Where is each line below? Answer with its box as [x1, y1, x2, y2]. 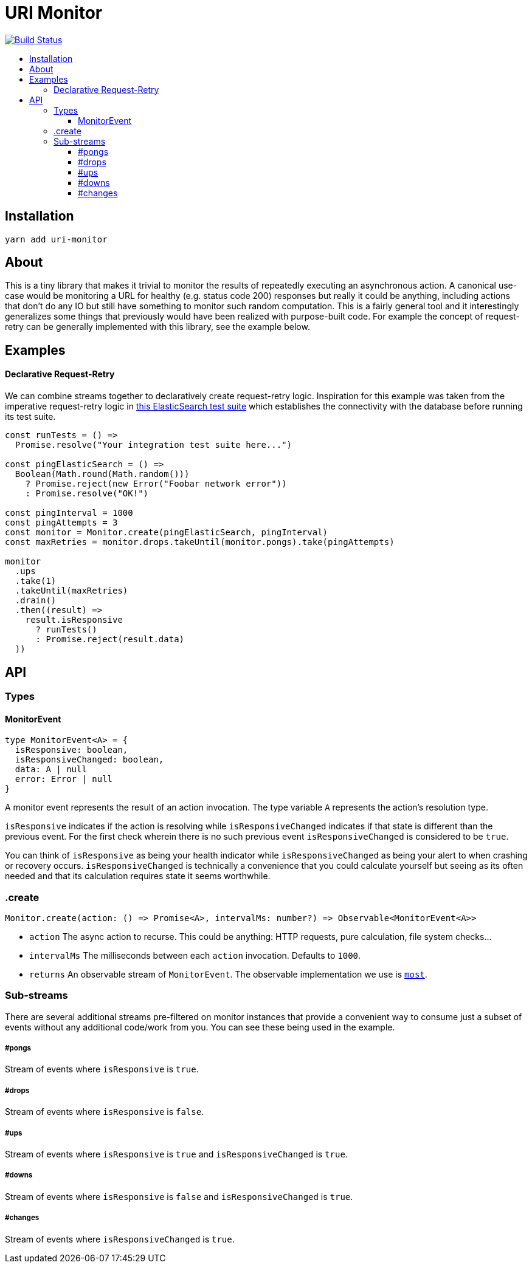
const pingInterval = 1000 [5, 508, 133, 518]
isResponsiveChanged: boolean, [15, 755, 164, 765]
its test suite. [5, 411, 56, 422]
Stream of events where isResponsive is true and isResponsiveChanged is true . [5, 1148, 348, 1159]
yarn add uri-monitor [5, 234, 108, 244]
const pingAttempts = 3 [5, 518, 118, 528]
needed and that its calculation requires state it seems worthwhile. [5, 871, 271, 882]
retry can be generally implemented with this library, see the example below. [5, 321, 310, 332]
